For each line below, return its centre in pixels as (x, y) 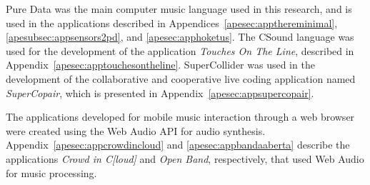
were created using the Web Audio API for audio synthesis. (136, 130)
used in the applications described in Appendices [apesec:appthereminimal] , (172, 22)
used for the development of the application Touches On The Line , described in (180, 50)
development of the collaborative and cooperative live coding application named (181, 78)
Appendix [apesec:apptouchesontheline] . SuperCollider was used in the (160, 65)
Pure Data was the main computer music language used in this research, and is (179, 9)
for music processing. (51, 172)
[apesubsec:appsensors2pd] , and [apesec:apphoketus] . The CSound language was (180, 37)
